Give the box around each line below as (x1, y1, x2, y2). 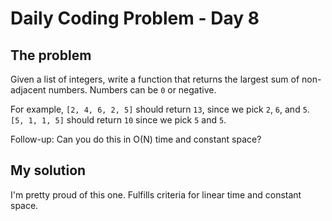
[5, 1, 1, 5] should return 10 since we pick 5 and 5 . (10, 114, 227, 126)
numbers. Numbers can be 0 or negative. (48, 84, 217, 96)
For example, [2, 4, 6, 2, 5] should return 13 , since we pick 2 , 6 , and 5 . (10, 103, 310, 115)
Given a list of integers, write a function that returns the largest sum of (10, 73, 300, 85)
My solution (10, 162, 87, 179)
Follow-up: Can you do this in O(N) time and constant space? (10, 133, 262, 145)
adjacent (10, 84, 47, 96)
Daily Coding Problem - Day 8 (10, 7, 260, 30)
